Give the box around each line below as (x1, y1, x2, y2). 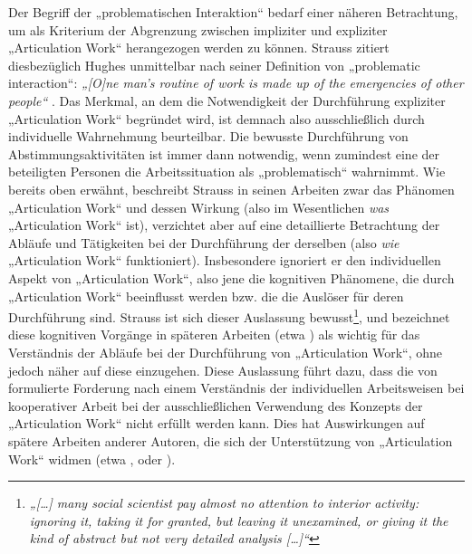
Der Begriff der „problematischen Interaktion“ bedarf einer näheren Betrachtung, (8, 3, 458, 21)
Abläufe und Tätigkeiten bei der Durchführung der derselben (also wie (8, 233, 400, 252)
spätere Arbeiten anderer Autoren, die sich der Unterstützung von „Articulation (8, 431, 453, 450)
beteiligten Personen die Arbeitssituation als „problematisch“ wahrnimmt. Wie (8, 162, 446, 181)
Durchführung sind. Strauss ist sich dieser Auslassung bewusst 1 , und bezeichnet (8, 305, 450, 326)
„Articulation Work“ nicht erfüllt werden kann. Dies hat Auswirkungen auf (8, 414, 425, 433)
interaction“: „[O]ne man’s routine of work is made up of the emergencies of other (8, 73, 464, 92)
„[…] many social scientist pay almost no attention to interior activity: (29, 493, 419, 512)
